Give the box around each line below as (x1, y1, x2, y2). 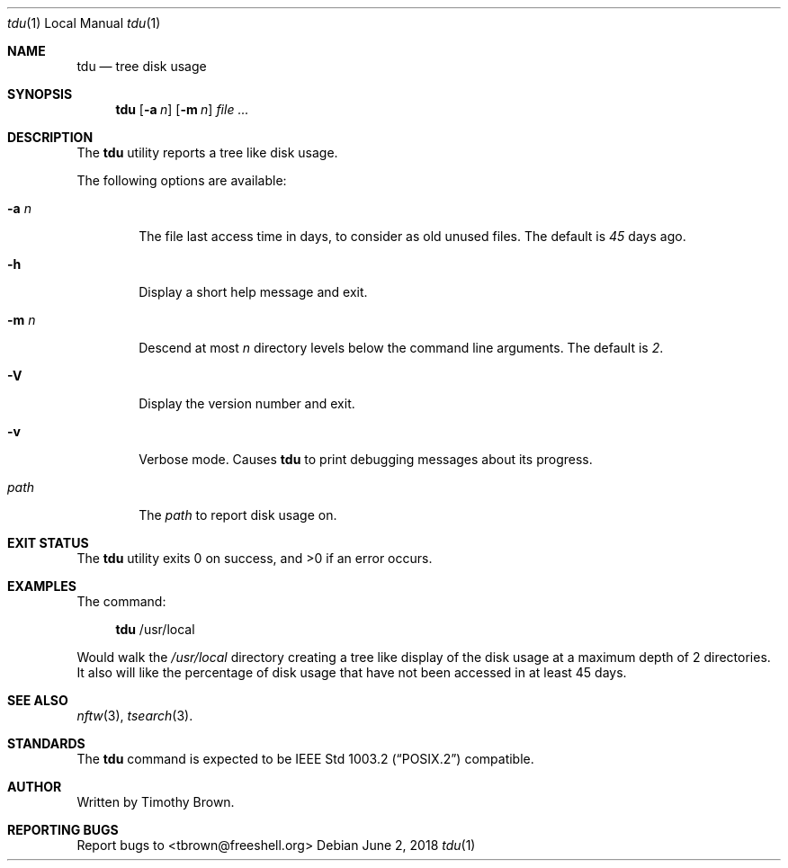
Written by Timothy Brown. (76, 794, 235, 810)
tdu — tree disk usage (76, 58, 207, 74)
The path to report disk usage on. (139, 507, 337, 523)
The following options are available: (76, 173, 287, 188)
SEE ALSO (7, 693, 68, 708)
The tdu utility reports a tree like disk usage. (76, 145, 338, 160)
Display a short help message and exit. (139, 284, 368, 300)
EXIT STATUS (7, 535, 89, 550)
